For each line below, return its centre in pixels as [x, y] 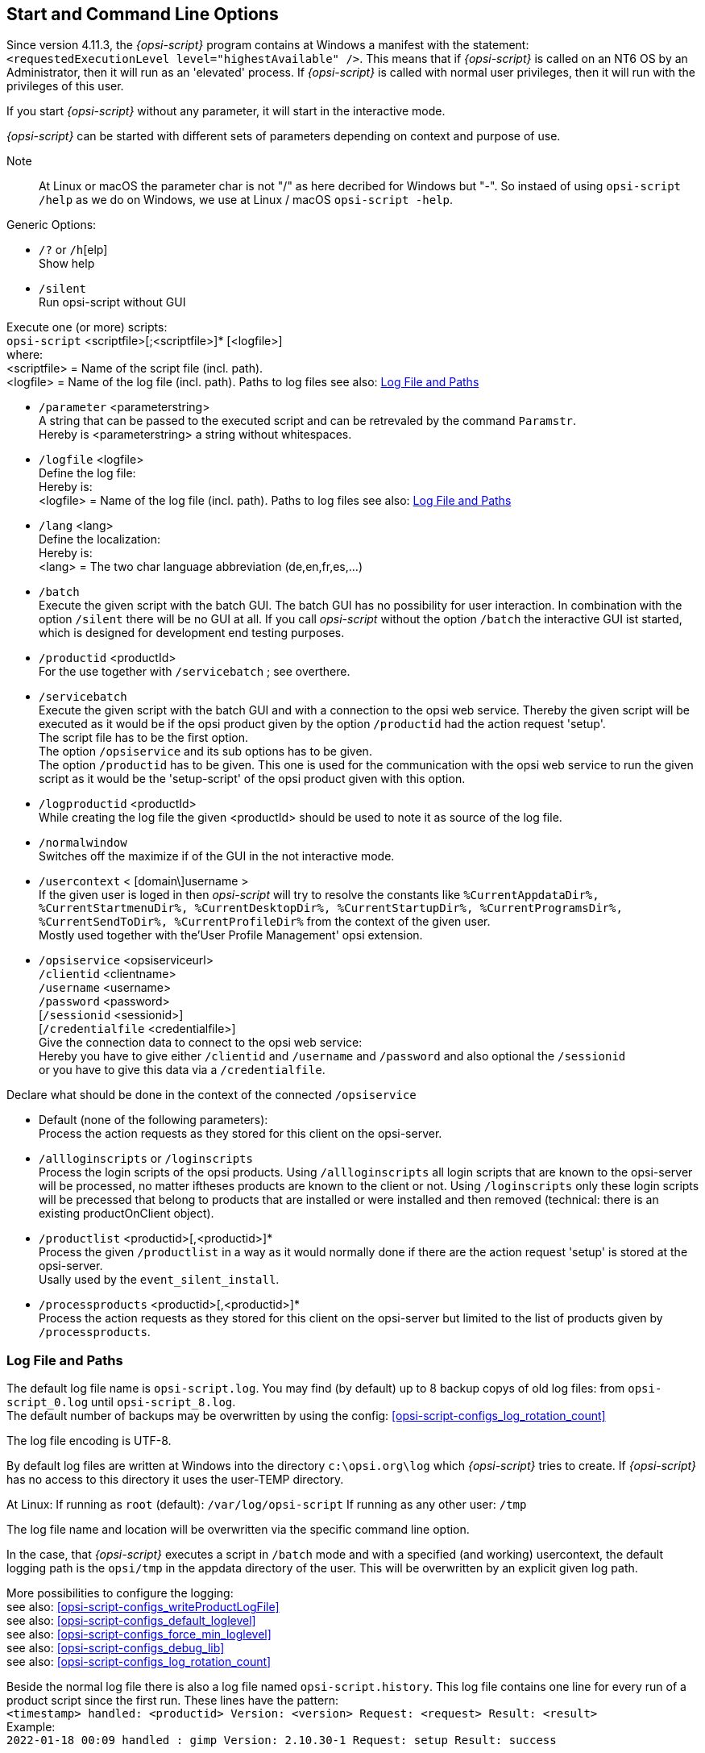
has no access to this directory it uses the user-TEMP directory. [175, 1480]
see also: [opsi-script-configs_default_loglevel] [131, 1621]
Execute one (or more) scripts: [87, 327]
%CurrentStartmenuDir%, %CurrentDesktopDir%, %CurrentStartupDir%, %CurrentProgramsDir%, [331, 908]
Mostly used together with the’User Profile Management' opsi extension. [231, 935]
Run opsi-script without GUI [112, 302]
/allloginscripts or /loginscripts [146, 1159]
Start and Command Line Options [143, 14]
